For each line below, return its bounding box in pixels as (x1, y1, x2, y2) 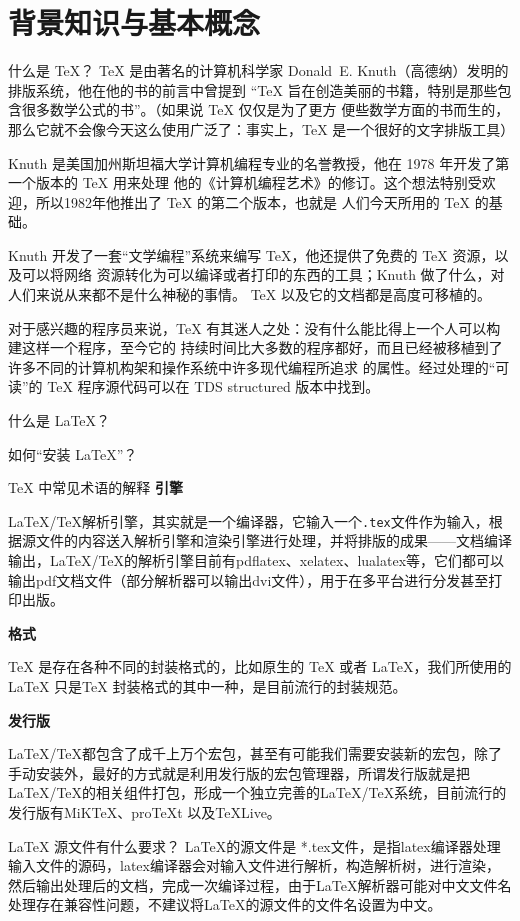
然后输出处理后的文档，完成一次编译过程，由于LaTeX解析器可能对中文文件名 (8, 874, 512, 895)
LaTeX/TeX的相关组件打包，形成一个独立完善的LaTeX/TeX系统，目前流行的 (8, 782, 507, 803)
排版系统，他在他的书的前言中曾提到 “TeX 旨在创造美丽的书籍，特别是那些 (8, 79, 498, 100)
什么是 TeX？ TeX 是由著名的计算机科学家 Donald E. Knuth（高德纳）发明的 (8, 60, 509, 81)
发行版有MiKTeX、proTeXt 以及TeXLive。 (8, 802, 281, 822)
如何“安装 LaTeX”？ (8, 443, 138, 464)
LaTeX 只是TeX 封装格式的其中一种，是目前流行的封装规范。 (8, 676, 407, 697)
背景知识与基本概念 (8, 2, 261, 43)
